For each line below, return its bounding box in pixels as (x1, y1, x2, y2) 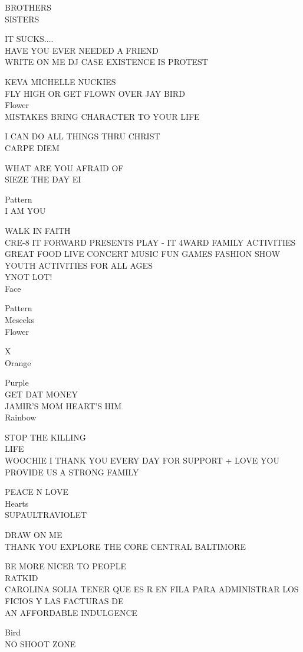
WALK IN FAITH (5, 224, 71, 236)
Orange (5, 356, 31, 369)
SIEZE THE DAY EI (5, 173, 81, 185)
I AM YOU (5, 204, 46, 217)
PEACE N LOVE (5, 485, 68, 498)
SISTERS (5, 12, 39, 25)
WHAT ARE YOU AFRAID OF (5, 161, 124, 174)
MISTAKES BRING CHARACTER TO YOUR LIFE (5, 110, 200, 122)
